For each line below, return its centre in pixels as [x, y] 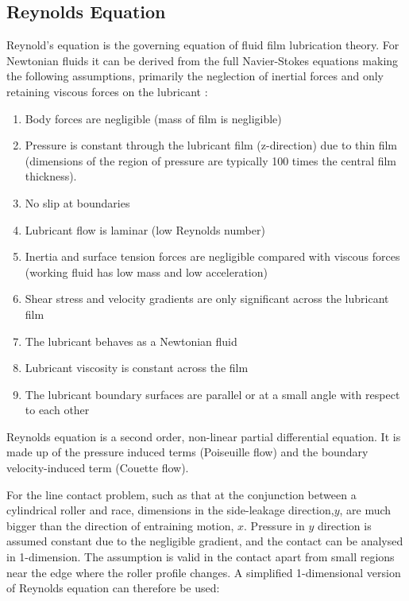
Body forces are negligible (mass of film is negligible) [153, 118]
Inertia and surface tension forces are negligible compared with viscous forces [212, 256]
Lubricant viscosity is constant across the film [137, 368]
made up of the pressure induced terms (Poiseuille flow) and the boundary [187, 452]
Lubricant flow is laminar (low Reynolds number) [145, 229]
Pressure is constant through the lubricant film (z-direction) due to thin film [211, 145]
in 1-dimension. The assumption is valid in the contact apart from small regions [201, 557]
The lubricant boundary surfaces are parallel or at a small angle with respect [212, 394]
